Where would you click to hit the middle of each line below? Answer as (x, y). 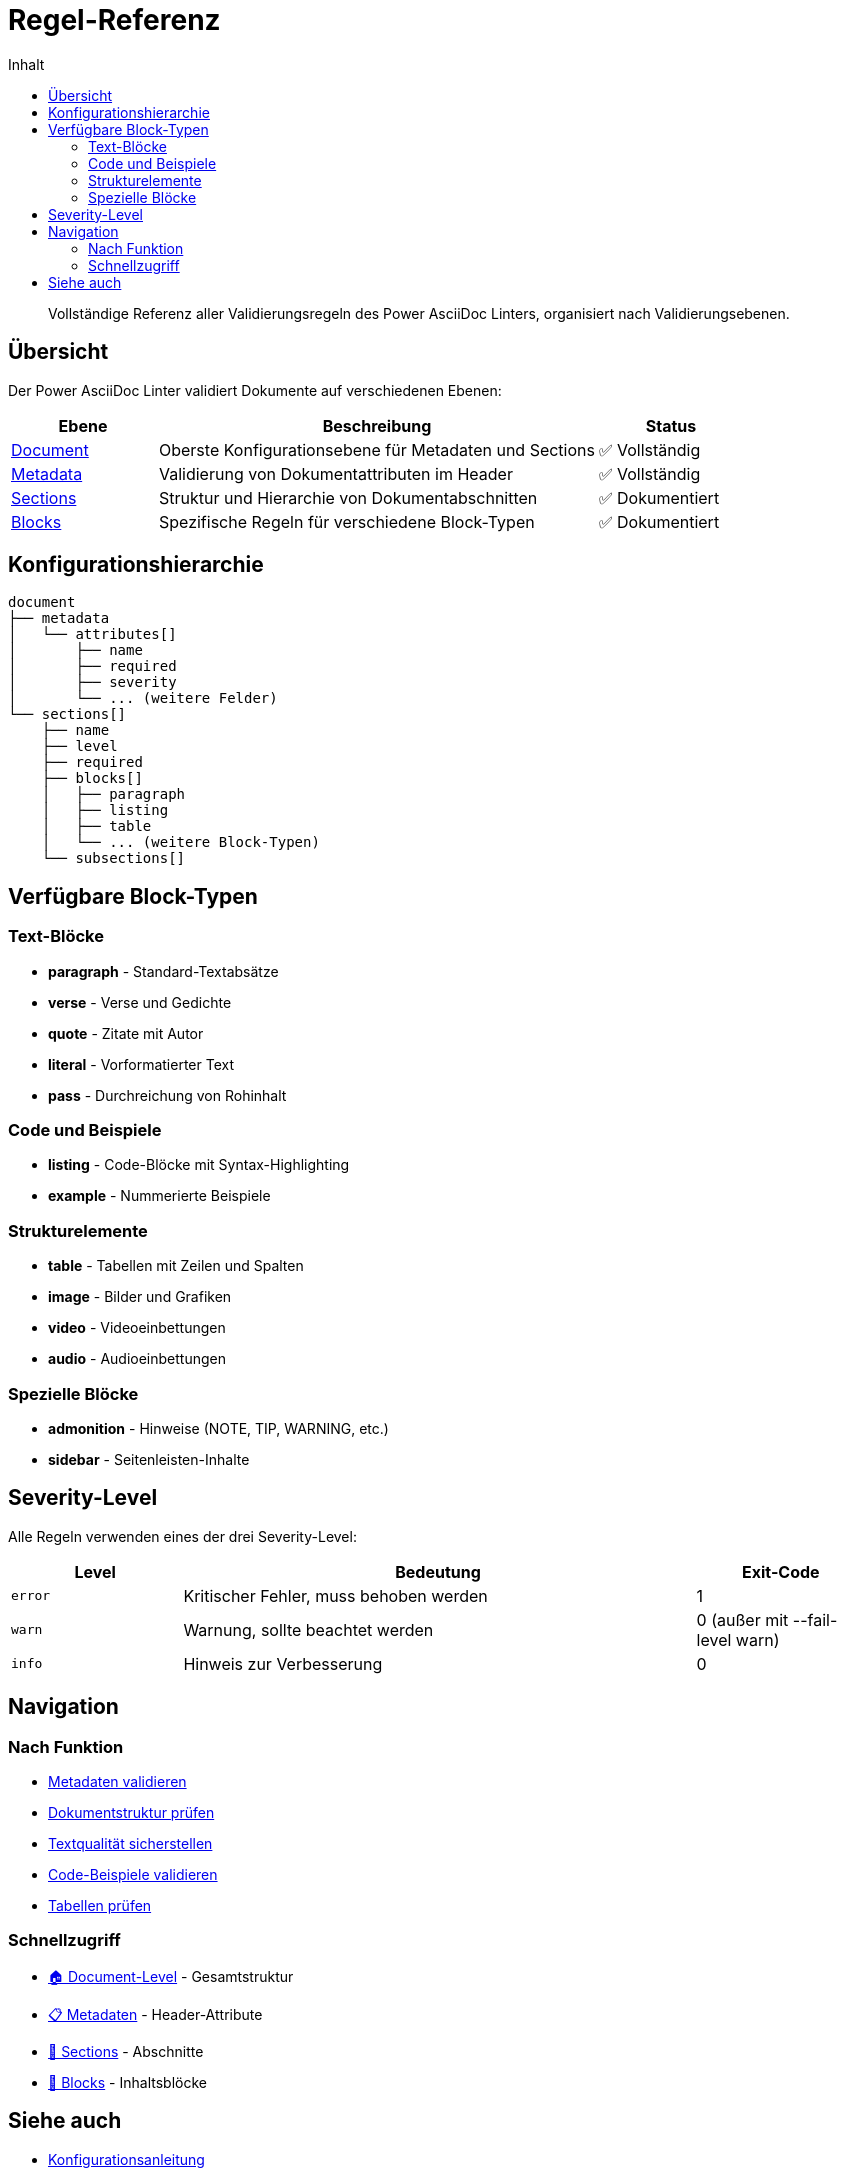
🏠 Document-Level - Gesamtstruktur (171, 1976)
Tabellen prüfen (100, 1905)
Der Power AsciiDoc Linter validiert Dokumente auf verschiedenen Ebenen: (255, 390)
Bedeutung (438, 1571)
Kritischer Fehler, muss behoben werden (335, 1595)
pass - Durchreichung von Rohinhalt (167, 1095)
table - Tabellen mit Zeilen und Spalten (176, 1266)
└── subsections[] (113, 858)
